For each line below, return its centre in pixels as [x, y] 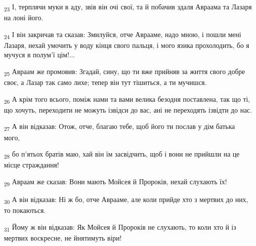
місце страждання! [32, 165]
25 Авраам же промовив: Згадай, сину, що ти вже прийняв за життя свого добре [125, 72]
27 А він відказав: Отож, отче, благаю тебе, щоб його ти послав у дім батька [120, 127]
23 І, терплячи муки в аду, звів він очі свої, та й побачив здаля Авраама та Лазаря [128, 7]
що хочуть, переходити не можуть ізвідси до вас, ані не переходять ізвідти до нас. [128, 109]
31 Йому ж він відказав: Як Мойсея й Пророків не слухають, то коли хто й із [120, 227]
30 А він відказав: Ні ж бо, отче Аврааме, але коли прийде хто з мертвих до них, [126, 200]
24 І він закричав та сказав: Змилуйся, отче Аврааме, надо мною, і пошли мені [123, 35]
